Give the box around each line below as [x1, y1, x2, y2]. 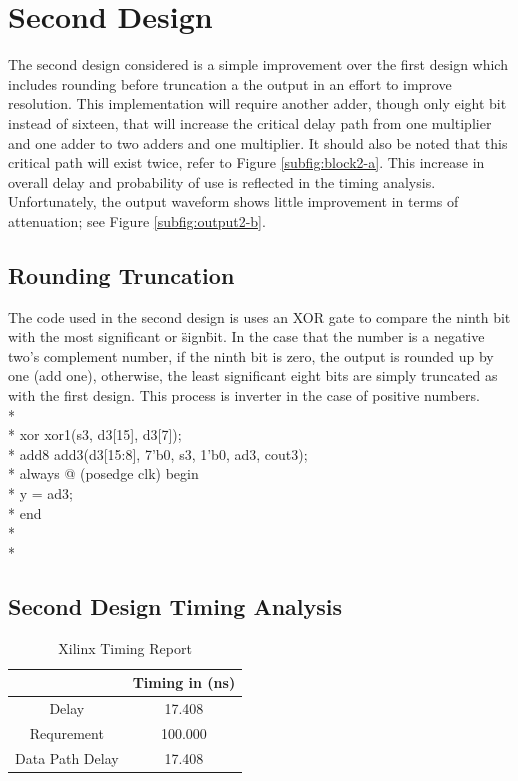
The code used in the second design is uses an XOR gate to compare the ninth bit [8, 306, 511, 327]
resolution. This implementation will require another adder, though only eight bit [8, 93, 507, 114]
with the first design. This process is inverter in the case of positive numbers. [8, 385, 480, 406]
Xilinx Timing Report [58, 637, 192, 658]
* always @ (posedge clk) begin [8, 463, 199, 484]
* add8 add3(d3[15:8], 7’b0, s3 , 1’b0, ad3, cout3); [8, 443, 308, 464]
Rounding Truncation [8, 259, 235, 290]
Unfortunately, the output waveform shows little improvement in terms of [8, 191, 459, 212]
